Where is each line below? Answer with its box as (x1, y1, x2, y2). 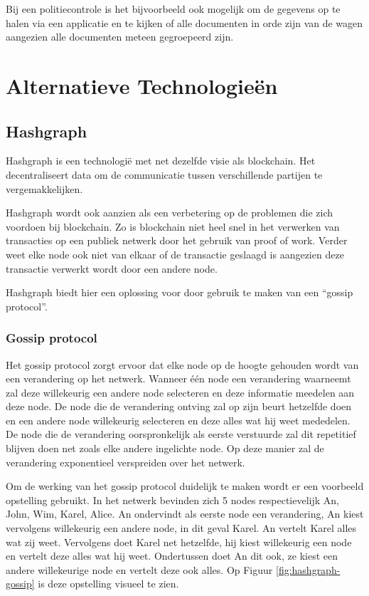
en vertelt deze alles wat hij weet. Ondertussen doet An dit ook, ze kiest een (6, 548, 338, 563)
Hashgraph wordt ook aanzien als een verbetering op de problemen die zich (6, 205, 333, 220)
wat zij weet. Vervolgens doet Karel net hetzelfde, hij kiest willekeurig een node (6, 534, 352, 549)
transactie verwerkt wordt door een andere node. (6, 261, 218, 276)
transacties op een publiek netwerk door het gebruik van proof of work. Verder (6, 233, 348, 248)
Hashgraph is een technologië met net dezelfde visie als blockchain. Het (6, 153, 316, 168)
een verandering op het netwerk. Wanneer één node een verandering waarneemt (6, 371, 351, 386)
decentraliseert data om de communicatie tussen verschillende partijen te (6, 167, 323, 182)
